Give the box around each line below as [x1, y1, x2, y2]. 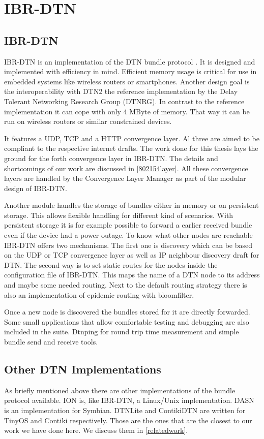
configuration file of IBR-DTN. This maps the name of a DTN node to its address [4, 269, 260, 280]
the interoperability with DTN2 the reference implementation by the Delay [4, 86, 238, 97]
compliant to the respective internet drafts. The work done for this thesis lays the [4, 143, 258, 153]
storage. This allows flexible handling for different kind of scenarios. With [4, 209, 233, 220]
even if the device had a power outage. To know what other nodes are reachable [4, 230, 253, 240]
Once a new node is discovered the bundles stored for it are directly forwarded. [4, 306, 250, 317]
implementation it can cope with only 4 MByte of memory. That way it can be [4, 106, 250, 116]
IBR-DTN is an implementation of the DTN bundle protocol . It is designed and [4, 56, 255, 67]
